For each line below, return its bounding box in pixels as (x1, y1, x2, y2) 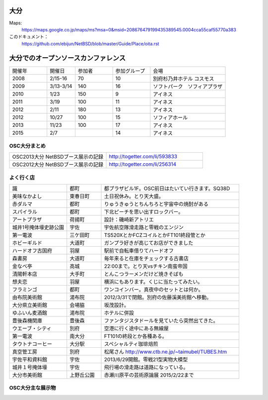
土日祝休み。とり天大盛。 (104, 193, 164, 200)
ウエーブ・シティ (12, 325, 52, 332)
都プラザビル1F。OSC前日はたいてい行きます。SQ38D (104, 185, 230, 192)
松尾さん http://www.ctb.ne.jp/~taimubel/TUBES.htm (104, 348, 227, 355)
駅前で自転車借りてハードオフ (104, 247, 174, 254)
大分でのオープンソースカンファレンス (9, 54, 126, 62)
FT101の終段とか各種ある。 (104, 333, 167, 340)
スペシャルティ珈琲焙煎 (104, 341, 158, 348)
